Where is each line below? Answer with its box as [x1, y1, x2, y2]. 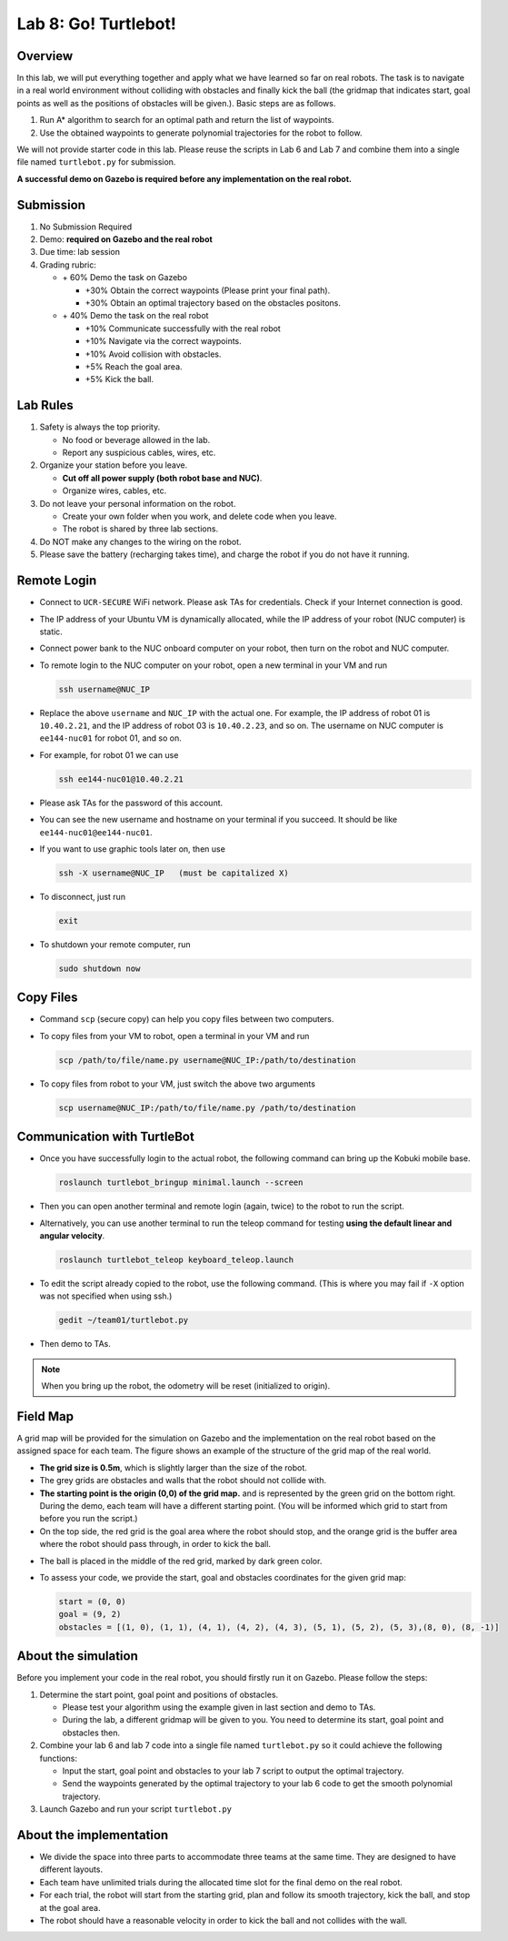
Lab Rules [16, 398, 75, 413]
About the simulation [16, 1648, 138, 1664]
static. [39, 626, 63, 637]
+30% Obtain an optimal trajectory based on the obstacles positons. [85, 298, 341, 308]
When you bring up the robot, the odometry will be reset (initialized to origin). [41, 1380, 331, 1391]
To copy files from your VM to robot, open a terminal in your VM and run [39, 1030, 310, 1041]
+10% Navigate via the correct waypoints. [85, 336, 243, 347]
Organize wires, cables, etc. [62, 485, 167, 496]
